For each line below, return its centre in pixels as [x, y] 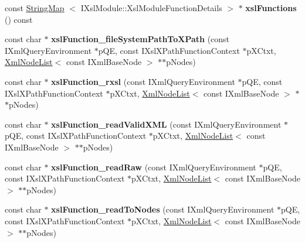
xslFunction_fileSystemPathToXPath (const [140, 39]
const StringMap [35, 8]
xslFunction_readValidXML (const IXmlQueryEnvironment [166, 124]
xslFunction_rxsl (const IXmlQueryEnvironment [143, 81]
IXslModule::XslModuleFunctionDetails [151, 8]
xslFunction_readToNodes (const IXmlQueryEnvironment [163, 209]
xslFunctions [271, 8]
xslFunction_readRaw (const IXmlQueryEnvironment [154, 167]
